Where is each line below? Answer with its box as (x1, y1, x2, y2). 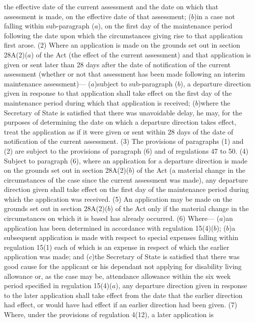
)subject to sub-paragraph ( (94, 78, 178, 88)
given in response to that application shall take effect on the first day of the (4, 88, 232, 98)
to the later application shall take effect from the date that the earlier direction (4, 290, 243, 300)
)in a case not (194, 11, 235, 21)
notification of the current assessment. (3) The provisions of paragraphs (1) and (4, 136, 244, 146)
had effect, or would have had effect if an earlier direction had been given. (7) (4, 299, 237, 310)
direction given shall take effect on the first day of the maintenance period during (4, 184, 249, 194)
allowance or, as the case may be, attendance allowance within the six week (4, 270, 231, 281)
